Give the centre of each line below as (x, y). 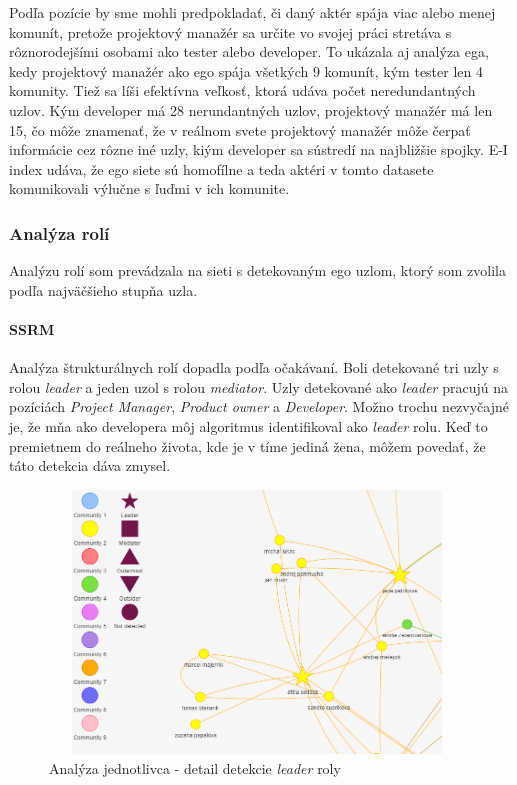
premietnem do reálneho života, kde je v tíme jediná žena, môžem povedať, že (247, 445)
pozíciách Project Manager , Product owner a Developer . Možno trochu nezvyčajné (259, 406)
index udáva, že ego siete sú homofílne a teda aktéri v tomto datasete (221, 168)
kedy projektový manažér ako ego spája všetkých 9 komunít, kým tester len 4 (246, 70)
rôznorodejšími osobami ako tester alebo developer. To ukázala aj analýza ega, (249, 51)
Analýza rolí (59, 232)
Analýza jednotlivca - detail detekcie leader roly (195, 767)
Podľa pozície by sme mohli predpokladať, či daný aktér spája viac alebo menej (252, 12)
